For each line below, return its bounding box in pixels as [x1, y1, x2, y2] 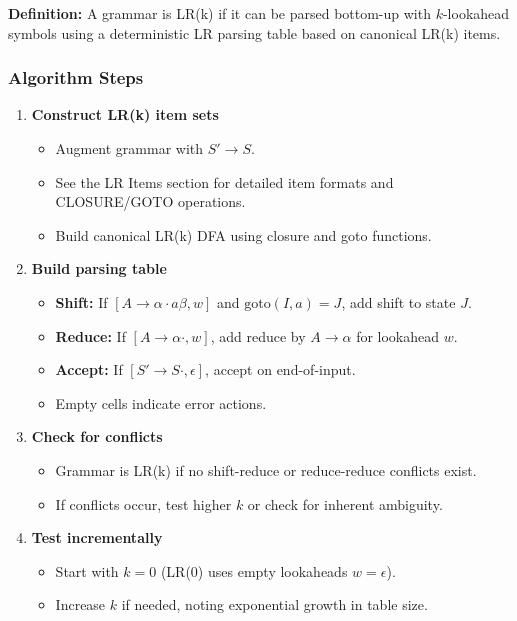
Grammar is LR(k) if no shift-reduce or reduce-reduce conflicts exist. [55, 459, 477, 480]
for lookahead [356, 325, 440, 346]
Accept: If [55, 359, 123, 380]
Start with [55, 560, 119, 581]
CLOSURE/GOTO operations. [55, 191, 246, 212]
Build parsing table [31, 258, 167, 279]
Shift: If [55, 291, 108, 312]
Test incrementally [31, 527, 163, 548]
